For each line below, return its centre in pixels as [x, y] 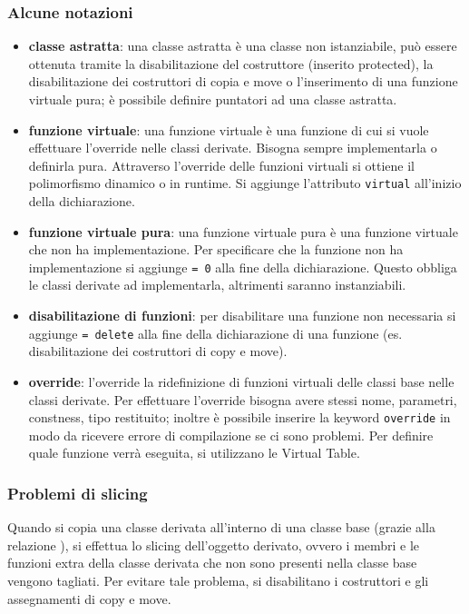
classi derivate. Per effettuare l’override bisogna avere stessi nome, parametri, [243, 399]
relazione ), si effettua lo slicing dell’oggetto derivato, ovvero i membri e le [214, 545]
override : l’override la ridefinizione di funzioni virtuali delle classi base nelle [241, 381]
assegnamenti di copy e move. [89, 598]
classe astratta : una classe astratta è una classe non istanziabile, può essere [243, 46]
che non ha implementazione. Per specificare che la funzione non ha [216, 249]
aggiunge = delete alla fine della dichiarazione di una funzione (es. [215, 333]
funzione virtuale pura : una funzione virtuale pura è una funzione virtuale [243, 231]
